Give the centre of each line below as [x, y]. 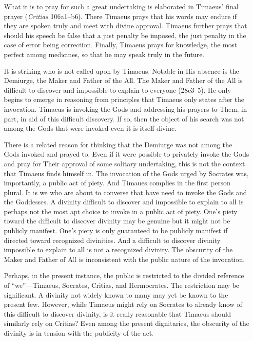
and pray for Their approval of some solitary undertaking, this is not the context [125, 163]
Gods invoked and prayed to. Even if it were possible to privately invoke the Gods [126, 154]
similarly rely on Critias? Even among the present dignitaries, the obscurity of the [126, 323]
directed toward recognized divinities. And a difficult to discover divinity [112, 240]
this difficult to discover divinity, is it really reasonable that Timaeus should [117, 313]
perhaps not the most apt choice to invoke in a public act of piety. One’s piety [121, 211]
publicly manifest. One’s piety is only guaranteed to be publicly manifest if [116, 231]
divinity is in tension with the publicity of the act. [79, 333]
